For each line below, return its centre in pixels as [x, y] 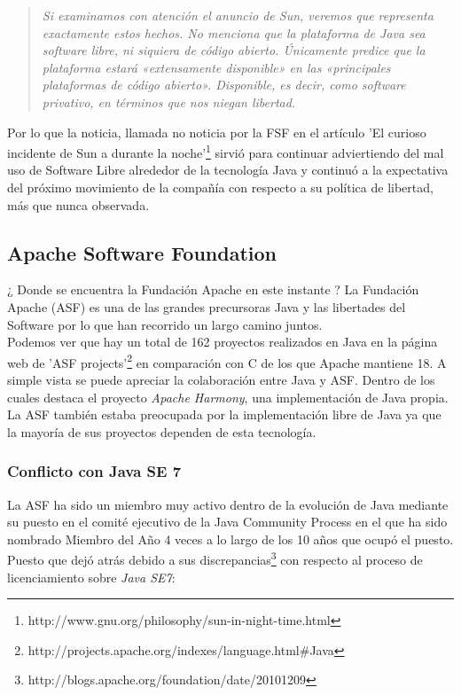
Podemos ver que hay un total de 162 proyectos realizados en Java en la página [223, 342]
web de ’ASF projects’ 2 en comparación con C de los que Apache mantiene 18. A [227, 361]
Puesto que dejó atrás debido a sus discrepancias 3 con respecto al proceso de [215, 558]
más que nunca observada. [78, 204]
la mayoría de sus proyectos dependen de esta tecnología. [162, 431]
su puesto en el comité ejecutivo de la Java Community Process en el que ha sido [227, 522]
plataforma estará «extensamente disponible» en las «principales [216, 67]
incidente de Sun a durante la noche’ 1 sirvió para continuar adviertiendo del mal [226, 151]
